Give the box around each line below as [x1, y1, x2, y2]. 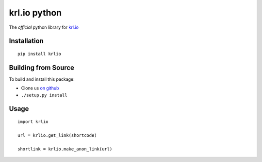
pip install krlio [17, 51, 62, 56]
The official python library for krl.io [9, 24, 79, 30]
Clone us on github [21, 85, 59, 91]
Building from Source [9, 63, 75, 72]
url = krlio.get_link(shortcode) [17, 132, 97, 138]
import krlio [17, 119, 49, 125]
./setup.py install [21, 92, 67, 98]
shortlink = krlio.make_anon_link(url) [17, 146, 113, 152]
